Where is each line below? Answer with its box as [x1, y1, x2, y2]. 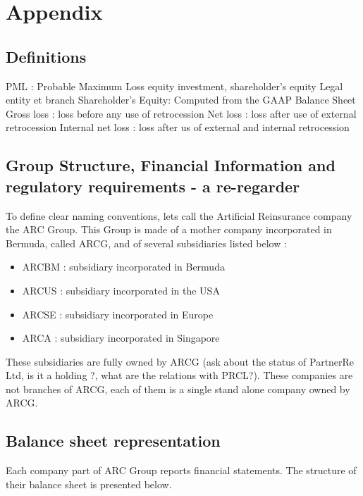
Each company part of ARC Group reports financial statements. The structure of [6, 463, 357, 478]
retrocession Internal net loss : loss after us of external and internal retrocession [6, 120, 350, 135]
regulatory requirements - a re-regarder [6, 175, 300, 197]
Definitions [6, 45, 87, 67]
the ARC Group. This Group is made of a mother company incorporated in [6, 222, 332, 237]
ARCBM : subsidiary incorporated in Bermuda [22, 259, 225, 274]
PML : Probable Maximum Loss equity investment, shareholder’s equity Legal [6, 78, 343, 93]
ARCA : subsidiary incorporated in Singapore [22, 330, 220, 345]
